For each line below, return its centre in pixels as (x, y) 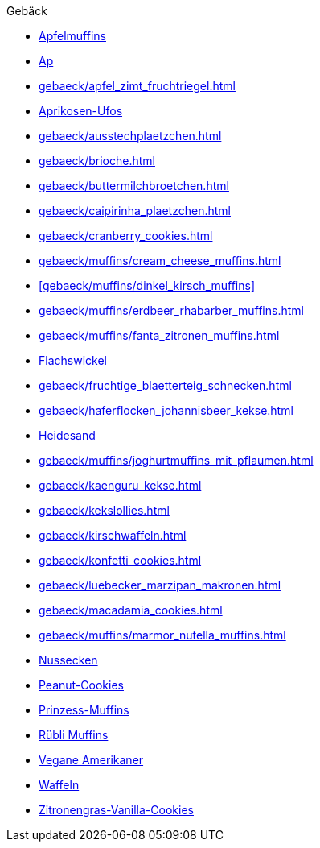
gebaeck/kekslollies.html (104, 510)
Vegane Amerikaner (91, 760)
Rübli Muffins (74, 735)
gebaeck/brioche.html (97, 161)
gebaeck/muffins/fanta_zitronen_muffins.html (159, 335)
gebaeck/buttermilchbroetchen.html (134, 186)
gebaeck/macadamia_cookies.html (131, 610)
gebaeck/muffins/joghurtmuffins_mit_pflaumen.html (176, 460)
